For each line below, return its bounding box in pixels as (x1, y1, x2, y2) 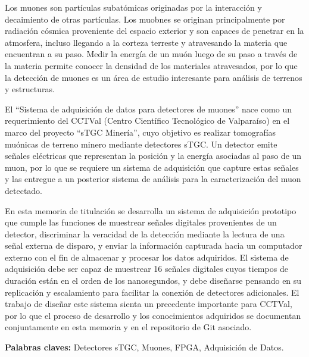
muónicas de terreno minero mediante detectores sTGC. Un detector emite (5, 137, 277, 150)
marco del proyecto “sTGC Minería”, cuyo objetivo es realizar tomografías (5, 126, 276, 138)
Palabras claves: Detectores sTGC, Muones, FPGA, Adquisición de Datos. (5, 341, 284, 353)
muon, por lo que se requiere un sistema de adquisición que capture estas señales (5, 161, 299, 173)
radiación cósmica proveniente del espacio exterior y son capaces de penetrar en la (5, 24, 304, 37)
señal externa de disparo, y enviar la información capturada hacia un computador (5, 239, 302, 252)
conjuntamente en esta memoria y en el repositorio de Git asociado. (5, 321, 252, 333)
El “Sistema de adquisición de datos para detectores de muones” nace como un (5, 102, 292, 115)
